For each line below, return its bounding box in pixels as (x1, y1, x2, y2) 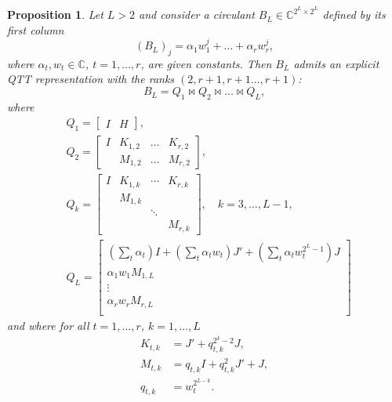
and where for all (7, 317, 89, 333)
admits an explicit (293, 55, 379, 71)
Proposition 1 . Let (7, 6, 103, 23)
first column (7, 21, 64, 38)
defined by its (322, 6, 386, 23)
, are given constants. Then (140, 55, 272, 71)
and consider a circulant (139, 6, 255, 23)
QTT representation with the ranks (7, 71, 175, 87)
